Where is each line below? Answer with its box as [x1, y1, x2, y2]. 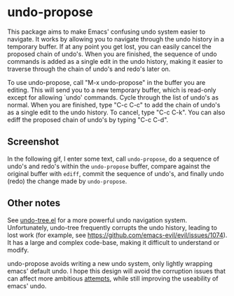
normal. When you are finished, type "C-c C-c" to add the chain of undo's [7, 100, 221, 109]
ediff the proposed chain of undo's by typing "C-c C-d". [7, 115, 169, 123]
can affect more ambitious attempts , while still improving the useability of [7, 274, 219, 283]
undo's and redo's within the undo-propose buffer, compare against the [7, 162, 211, 170]
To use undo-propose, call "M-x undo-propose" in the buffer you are [7, 78, 206, 86]
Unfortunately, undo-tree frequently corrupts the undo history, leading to [7, 223, 217, 231]
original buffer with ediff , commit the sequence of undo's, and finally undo [7, 169, 224, 177]
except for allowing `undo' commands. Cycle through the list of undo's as [7, 93, 219, 102]
